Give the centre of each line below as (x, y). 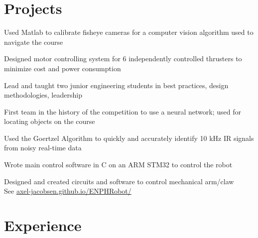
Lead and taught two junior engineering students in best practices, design (116, 85)
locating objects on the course (50, 121)
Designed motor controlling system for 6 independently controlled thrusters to (123, 59)
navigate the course (34, 42)
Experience (43, 225)
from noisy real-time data (43, 148)
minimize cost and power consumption (63, 68)
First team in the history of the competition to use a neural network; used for (123, 111)
